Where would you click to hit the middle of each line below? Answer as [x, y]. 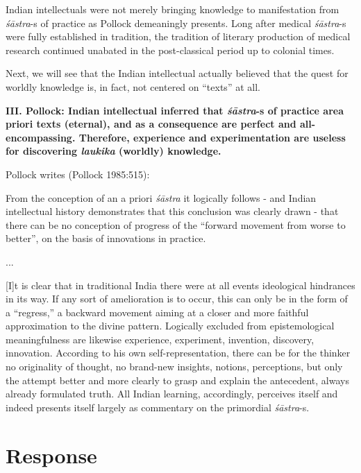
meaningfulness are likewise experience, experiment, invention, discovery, [160, 339]
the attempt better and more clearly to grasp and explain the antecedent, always [177, 380]
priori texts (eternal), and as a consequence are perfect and [151, 124]
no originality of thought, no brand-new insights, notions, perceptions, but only [174, 367]
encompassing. [41, 137]
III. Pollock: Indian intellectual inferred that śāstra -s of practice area [175, 110]
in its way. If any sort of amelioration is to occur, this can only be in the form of [177, 299]
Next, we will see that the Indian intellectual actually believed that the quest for [177, 73]
